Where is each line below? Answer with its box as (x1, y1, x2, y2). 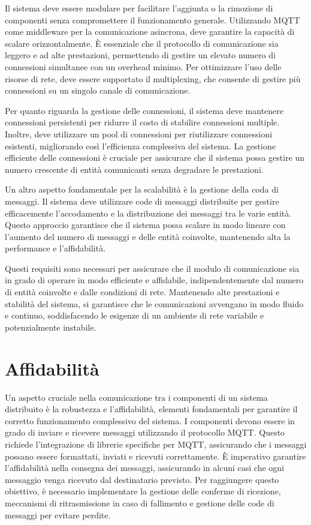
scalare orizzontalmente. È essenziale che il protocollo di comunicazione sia (5, 37, 279, 49)
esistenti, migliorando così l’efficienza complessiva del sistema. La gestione (5, 139, 276, 152)
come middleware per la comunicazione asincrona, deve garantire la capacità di (5, 25, 295, 38)
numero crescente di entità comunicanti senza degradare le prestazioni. (5, 163, 264, 175)
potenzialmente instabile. (5, 320, 96, 333)
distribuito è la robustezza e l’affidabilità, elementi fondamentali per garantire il (5, 403, 298, 415)
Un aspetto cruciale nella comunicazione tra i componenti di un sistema (5, 391, 268, 403)
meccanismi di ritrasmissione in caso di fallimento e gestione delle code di (5, 496, 274, 509)
